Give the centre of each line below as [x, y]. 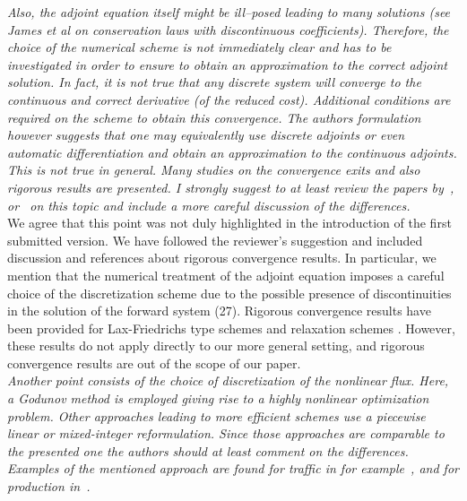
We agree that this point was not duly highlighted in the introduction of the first [229, 223]
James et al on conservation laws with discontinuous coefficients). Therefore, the [228, 29]
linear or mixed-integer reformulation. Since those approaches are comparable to [226, 433]
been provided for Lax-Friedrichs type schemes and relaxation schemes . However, [231, 328]
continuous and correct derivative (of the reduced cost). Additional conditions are [229, 99]
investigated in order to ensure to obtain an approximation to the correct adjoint [227, 64]
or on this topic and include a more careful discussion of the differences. [209, 205]
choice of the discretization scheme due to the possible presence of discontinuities [229, 293]
